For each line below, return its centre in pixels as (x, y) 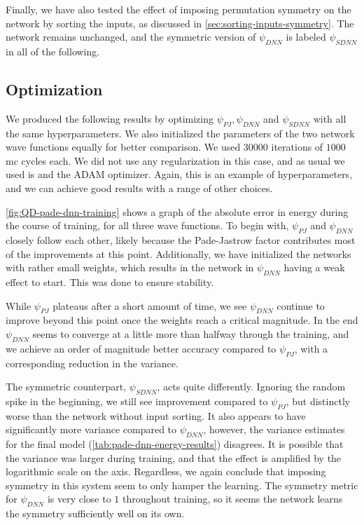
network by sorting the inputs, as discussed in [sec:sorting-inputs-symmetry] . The (180, 23)
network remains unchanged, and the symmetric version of (131, 37)
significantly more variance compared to (91, 429)
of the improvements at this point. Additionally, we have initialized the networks (178, 253)
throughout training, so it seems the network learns (232, 499)
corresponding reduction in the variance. (92, 363)
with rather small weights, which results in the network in (130, 267)
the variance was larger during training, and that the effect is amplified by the (174, 457)
